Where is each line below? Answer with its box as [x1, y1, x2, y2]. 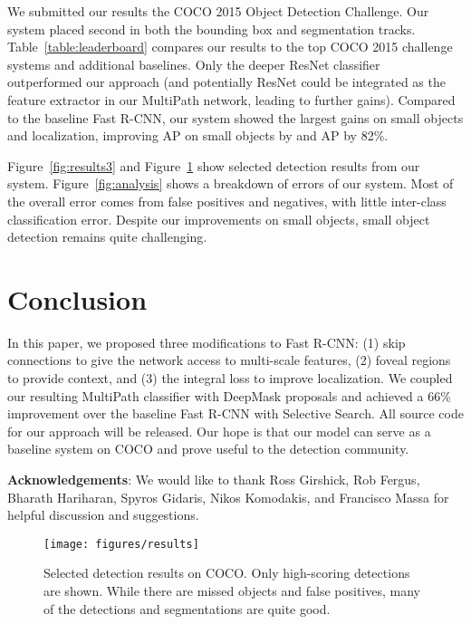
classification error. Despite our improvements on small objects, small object [7, 209, 430, 228]
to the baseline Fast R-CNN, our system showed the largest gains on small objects [7, 108, 464, 127]
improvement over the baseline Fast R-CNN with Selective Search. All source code [7, 404, 464, 423]
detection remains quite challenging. [7, 227, 207, 246]
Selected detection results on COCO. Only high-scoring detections [43, 563, 410, 582]
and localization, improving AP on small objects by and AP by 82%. [7, 126, 389, 145]
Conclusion [7, 280, 148, 317]
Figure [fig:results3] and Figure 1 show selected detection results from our [7, 156, 420, 175]
